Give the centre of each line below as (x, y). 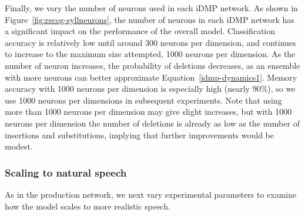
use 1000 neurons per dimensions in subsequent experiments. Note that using (143, 100)
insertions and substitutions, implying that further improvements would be (140, 134)
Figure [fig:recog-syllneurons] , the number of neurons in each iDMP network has (150, 19)
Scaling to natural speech (66, 172)
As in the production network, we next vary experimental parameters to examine (151, 194)
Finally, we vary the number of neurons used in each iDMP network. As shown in (151, 8)
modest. (19, 146)
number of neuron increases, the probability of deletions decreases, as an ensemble (152, 65)
